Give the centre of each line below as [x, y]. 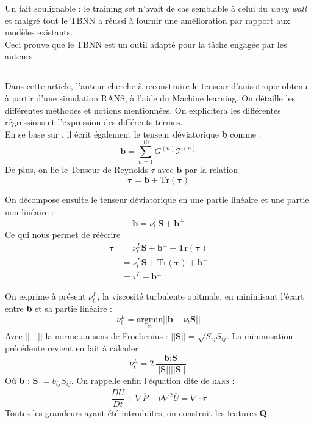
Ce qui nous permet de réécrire [63, 234]
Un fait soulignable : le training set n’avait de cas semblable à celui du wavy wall [156, 8]
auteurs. [20, 56]
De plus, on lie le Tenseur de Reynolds [77, 170]
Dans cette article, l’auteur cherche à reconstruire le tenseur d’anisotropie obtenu [156, 86]
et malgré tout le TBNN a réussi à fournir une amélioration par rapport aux [148, 20]
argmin [150, 319]
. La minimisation [260, 335]
